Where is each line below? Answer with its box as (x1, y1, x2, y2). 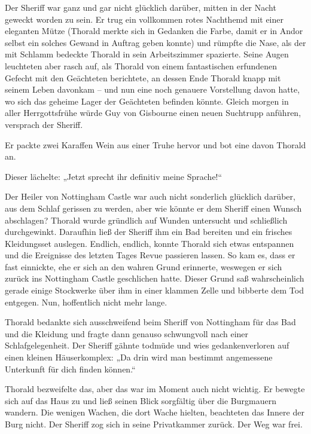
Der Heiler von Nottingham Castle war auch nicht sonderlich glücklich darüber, (5, 190, 295, 203)
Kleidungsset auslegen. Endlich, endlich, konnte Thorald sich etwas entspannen (5, 237, 294, 249)
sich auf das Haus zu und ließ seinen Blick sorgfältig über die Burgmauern (5, 394, 276, 407)
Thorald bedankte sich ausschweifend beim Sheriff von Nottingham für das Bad (5, 316, 296, 328)
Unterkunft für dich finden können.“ (5, 362, 136, 375)
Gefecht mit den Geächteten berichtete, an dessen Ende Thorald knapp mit (5, 71, 281, 84)
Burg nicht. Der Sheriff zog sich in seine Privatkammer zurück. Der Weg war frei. (5, 418, 303, 430)
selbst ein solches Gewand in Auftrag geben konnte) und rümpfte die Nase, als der (5, 36, 306, 48)
